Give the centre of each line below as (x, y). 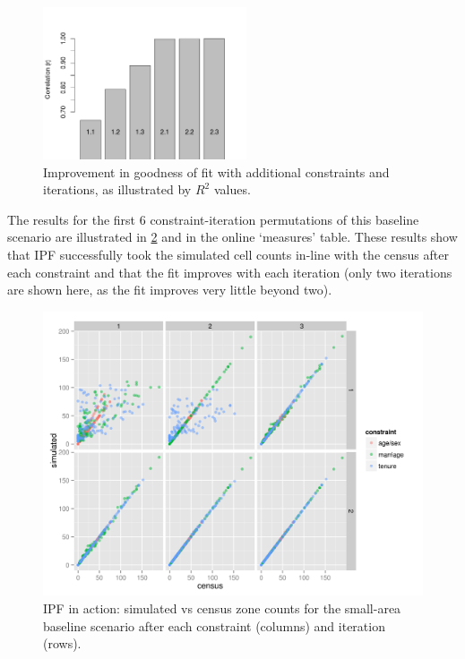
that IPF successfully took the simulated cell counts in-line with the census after (228, 255)
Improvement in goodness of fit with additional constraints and (216, 171)
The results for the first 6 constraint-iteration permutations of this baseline (213, 219)
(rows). (62, 643)
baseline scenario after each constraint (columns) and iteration (214, 625)
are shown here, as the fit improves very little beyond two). (170, 290)
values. (232, 189)
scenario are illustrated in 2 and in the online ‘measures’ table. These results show (232, 237)
